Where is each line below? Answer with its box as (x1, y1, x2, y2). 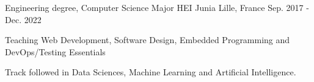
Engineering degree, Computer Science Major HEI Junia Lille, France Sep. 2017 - (5, 1, 309, 13)
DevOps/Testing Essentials (5, 45, 106, 58)
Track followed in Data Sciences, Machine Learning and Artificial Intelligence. (5, 66, 296, 78)
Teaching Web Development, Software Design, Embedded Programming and (5, 33, 290, 46)
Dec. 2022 (5, 13, 42, 26)
